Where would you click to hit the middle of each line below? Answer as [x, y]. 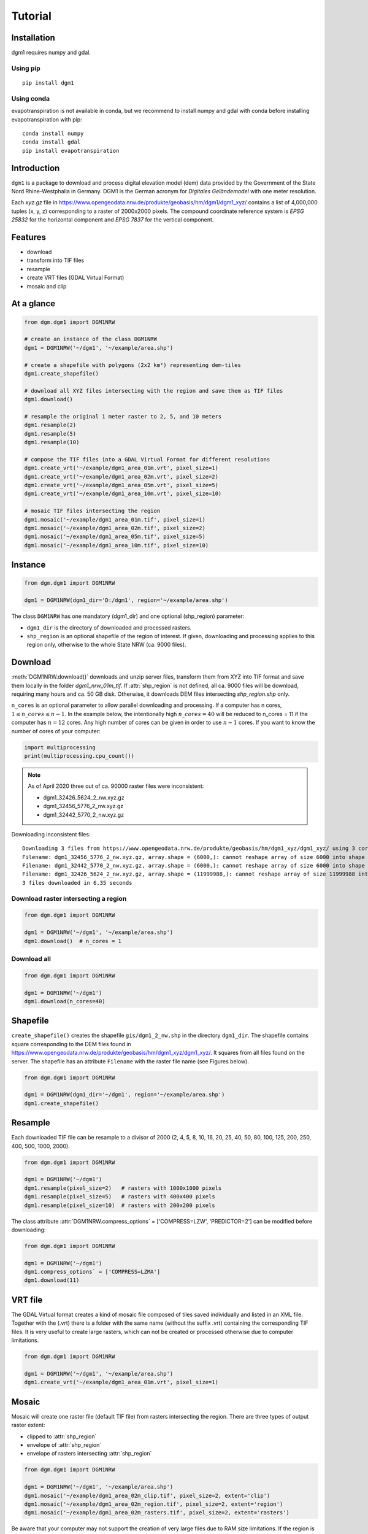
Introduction [36, 168]
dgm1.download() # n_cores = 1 [73, 941]
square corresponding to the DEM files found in [71, 1044]
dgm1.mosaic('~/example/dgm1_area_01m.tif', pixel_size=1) [115, 519]
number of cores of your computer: [56, 731]
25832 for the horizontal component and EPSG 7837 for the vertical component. [113, 220]
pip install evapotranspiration [71, 151]
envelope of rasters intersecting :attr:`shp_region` [89, 1454]
